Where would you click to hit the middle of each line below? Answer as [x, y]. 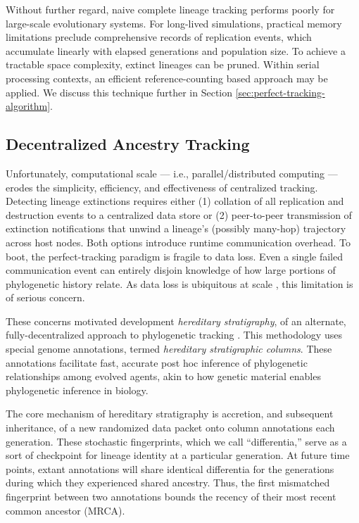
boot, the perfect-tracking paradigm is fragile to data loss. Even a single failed [175, 256]
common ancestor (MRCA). [65, 510]
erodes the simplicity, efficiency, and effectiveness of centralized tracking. [162, 187]
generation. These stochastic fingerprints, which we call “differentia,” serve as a [176, 441]
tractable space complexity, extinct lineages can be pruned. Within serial [163, 64]
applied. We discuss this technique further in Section [119, 92]
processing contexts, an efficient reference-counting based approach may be [167, 78]
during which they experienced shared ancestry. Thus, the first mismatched [168, 483]
